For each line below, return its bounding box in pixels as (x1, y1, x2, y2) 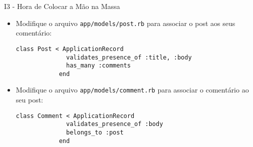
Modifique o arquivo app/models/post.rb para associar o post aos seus (16, 17, 235, 28)
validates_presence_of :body (66, 120, 163, 128)
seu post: (16, 94, 44, 105)
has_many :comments (66, 62, 131, 69)
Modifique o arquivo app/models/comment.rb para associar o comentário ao (16, 84, 249, 95)
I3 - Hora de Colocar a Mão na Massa (4, 1, 120, 11)
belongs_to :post (66, 129, 124, 136)
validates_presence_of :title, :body (66, 53, 192, 61)
